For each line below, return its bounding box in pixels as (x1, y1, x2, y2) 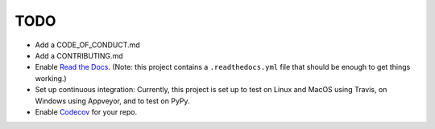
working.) (35, 73, 68, 83)
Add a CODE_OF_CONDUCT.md (35, 40, 140, 50)
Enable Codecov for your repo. (35, 107, 137, 116)
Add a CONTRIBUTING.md (35, 50, 124, 60)
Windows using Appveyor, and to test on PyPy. (35, 96, 190, 106)
